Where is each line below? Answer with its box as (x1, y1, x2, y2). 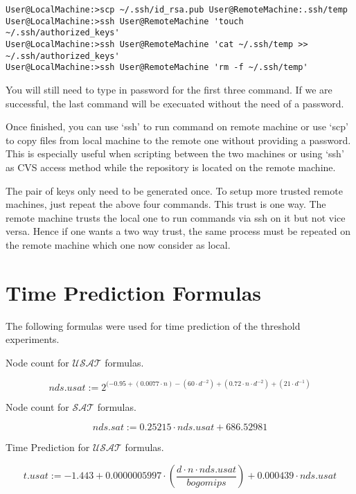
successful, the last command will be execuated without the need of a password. (6, 96, 344, 110)
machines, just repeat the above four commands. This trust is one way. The (6, 197, 326, 211)
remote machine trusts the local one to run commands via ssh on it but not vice (6, 210, 346, 224)
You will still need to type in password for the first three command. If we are (6, 82, 332, 96)
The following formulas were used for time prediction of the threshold (6, 318, 301, 333)
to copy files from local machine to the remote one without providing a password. (6, 132, 351, 147)
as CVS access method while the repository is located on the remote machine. (6, 159, 336, 174)
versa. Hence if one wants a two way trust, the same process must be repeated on (6, 224, 350, 238)
